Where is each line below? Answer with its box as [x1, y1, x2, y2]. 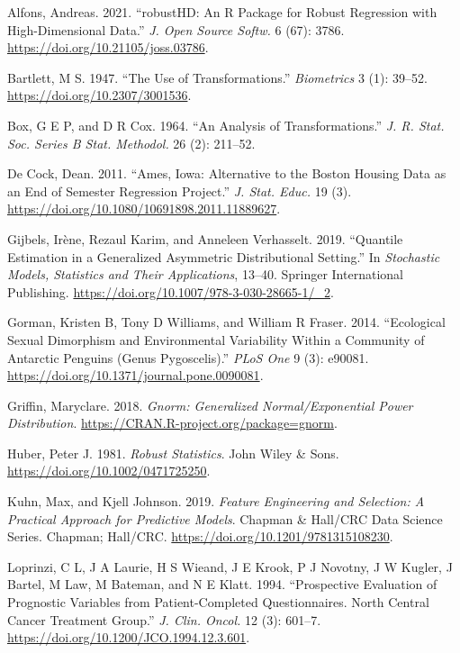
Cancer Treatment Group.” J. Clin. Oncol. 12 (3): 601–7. [7, 610, 321, 629]
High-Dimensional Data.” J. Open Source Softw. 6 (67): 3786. [7, 20, 345, 39]
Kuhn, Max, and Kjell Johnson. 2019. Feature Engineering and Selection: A [7, 492, 425, 511]
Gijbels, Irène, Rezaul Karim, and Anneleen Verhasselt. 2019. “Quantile [7, 229, 403, 248]
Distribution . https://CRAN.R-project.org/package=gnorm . [7, 413, 338, 432]
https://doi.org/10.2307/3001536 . [7, 86, 192, 104]
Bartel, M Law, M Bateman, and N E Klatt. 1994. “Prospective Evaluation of [7, 575, 437, 594]
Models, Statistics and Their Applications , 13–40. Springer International [7, 265, 403, 284]
